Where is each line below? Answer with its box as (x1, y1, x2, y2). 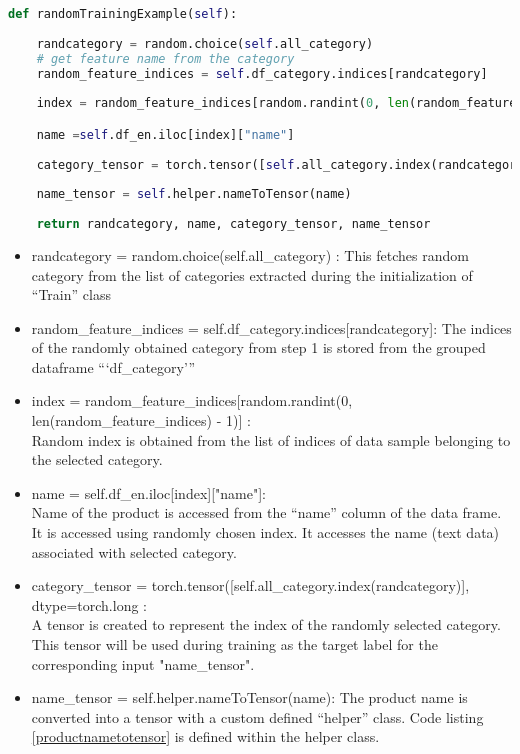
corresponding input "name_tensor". (31, 653, 255, 674)
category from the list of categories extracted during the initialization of (31, 264, 473, 285)
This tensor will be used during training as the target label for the (31, 634, 438, 654)
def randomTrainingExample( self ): (8, 7, 238, 21)
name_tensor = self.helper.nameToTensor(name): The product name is (31, 687, 468, 708)
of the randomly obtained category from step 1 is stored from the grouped (31, 337, 486, 358)
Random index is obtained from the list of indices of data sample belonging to (31, 429, 511, 450)
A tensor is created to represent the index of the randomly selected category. (31, 614, 501, 635)
